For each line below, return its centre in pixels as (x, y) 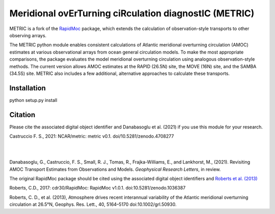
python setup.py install (33, 100)
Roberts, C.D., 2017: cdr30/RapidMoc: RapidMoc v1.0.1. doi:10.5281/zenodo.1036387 (98, 188)
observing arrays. (28, 35)
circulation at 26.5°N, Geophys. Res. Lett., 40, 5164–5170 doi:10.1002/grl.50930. (93, 204)
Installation (28, 88)
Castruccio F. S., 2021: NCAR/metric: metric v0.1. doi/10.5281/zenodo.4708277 (92, 136)
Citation (22, 115)
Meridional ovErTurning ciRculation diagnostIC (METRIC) (132, 13)
